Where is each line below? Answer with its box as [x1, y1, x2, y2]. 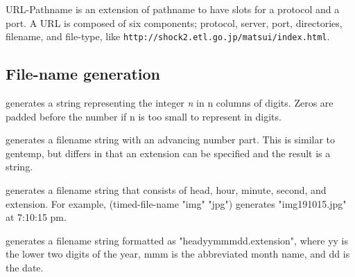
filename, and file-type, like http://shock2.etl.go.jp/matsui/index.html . [6, 29, 330, 44]
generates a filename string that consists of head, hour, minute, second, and [6, 183, 327, 197]
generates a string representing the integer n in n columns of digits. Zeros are [6, 96, 334, 110]
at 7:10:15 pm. [6, 210, 67, 224]
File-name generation [6, 63, 160, 84]
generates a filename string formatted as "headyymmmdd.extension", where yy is [6, 233, 348, 247]
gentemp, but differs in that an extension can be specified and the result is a [6, 145, 331, 160]
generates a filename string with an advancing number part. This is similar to [6, 132, 336, 147]
